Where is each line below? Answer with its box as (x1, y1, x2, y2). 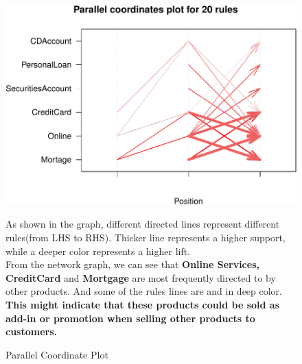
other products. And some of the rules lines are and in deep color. (5, 284, 283, 298)
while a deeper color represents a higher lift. (5, 243, 191, 258)
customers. (5, 324, 58, 339)
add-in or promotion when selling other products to (5, 311, 255, 325)
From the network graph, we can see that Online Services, (5, 257, 259, 271)
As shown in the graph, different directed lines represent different (5, 217, 280, 231)
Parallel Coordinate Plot (5, 347, 108, 361)
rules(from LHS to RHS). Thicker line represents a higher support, (5, 230, 286, 244)
